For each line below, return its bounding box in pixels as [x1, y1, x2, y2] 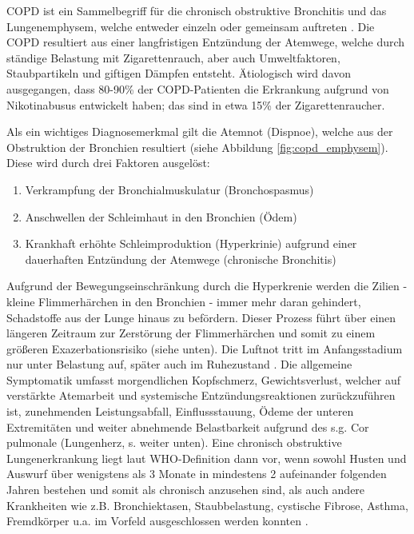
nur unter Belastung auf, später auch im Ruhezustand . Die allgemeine [6, 356, 352, 373]
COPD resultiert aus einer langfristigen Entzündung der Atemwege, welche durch [6, 34, 405, 50]
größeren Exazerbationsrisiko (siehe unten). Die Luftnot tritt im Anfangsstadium [6, 340, 403, 357]
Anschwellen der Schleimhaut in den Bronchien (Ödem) [25, 208, 297, 225]
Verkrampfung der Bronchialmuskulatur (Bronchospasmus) [25, 181, 314, 197]
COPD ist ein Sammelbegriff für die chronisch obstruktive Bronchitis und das [6, 2, 387, 18]
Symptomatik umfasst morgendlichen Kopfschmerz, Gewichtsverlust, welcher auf [6, 371, 400, 388]
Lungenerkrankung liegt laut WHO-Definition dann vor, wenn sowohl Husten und [6, 449, 407, 466]
